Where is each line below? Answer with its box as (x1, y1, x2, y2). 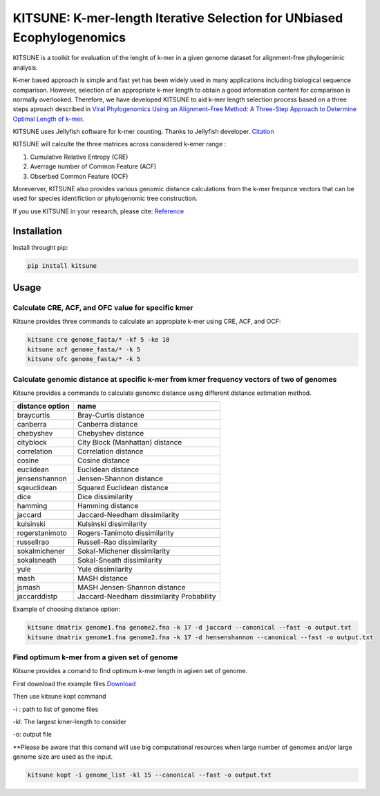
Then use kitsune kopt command (12, 692, 106, 701)
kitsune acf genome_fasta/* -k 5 (27, 345, 141, 353)
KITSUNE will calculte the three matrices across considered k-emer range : (12, 140, 227, 148)
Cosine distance (77, 456, 131, 465)
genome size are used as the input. (12, 753, 113, 761)
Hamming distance (77, 501, 139, 511)
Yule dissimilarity (77, 565, 133, 574)
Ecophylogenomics (12, 30, 126, 45)
